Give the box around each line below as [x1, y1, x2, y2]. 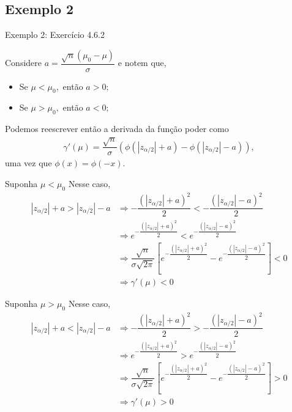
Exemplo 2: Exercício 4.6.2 [5, 28, 105, 41]
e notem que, [118, 56, 167, 68]
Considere [5, 56, 42, 68]
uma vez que [5, 156, 52, 169]
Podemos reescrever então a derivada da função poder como [5, 122, 229, 135]
